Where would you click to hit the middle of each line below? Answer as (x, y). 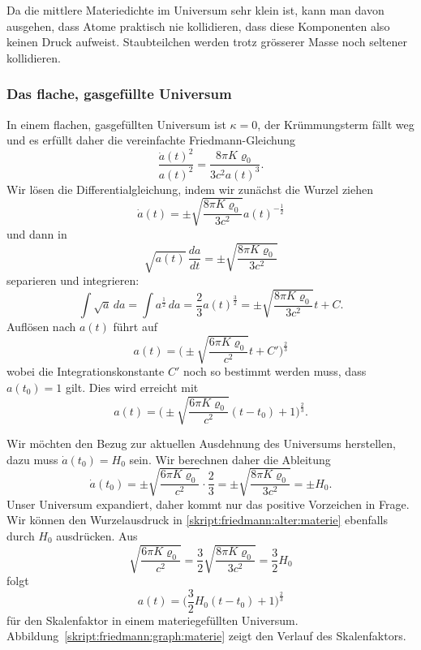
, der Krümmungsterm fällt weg (336, 124)
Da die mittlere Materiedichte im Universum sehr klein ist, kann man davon (195, 10)
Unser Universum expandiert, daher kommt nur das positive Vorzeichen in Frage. (208, 504)
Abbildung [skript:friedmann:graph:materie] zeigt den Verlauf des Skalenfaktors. (206, 636)
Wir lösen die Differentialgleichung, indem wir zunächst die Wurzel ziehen (190, 189)
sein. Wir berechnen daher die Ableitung (230, 459)
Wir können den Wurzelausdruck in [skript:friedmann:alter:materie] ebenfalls (197, 520)
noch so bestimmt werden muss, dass (275, 371)
